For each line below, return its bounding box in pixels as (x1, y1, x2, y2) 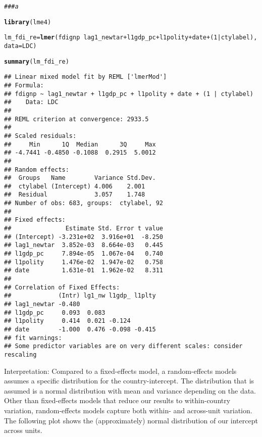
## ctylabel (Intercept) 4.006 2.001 (4, 182, 145, 190)
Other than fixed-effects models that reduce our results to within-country (4, 395, 231, 406)
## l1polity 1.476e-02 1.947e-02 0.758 (4, 258, 163, 266)
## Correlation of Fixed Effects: (4, 283, 120, 291)
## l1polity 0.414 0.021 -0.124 (4, 317, 131, 325)
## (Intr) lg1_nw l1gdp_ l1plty (4, 292, 156, 300)
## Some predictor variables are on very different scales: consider (4, 343, 243, 350)
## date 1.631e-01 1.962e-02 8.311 (4, 267, 163, 274)
